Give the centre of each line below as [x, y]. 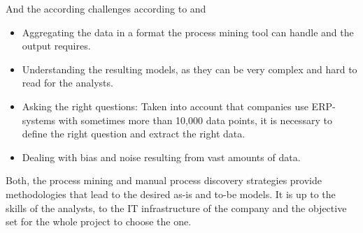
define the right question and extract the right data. [134, 134]
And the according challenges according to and [106, 8]
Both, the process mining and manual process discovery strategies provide [164, 180]
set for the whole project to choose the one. [99, 221]
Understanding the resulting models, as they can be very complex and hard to [190, 69]
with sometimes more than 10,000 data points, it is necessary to [195, 120]
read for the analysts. [67, 83]
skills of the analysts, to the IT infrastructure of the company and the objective [176, 208]
